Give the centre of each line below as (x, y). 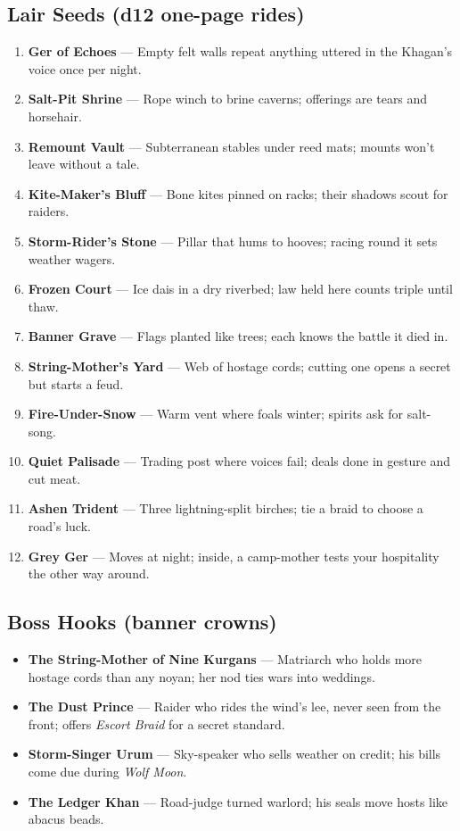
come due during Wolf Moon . (107, 772)
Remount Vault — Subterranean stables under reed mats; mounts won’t (231, 146)
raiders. (49, 211)
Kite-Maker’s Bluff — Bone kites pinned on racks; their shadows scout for (238, 193)
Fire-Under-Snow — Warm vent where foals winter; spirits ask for (216, 414)
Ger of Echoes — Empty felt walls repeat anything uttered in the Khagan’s (240, 51)
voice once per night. (85, 68)
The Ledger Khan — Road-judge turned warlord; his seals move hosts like (238, 801)
